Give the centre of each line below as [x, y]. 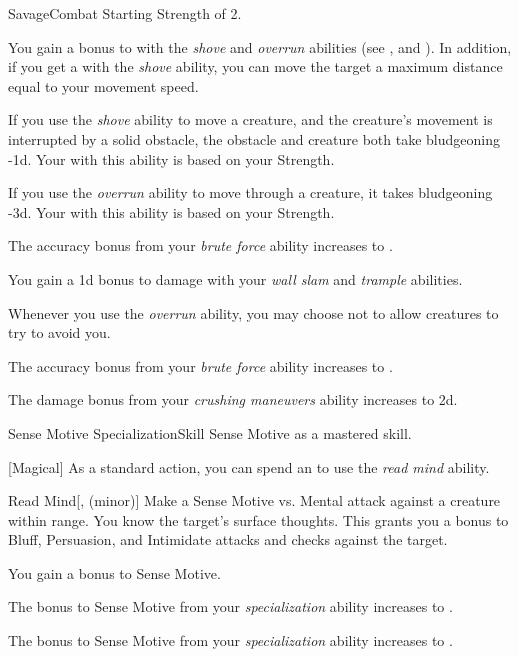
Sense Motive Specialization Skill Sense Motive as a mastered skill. [210, 432]
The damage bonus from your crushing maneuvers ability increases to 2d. [233, 399]
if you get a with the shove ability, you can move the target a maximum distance [255, 66]
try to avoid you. [59, 332]
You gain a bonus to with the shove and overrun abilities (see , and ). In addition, [260, 46]
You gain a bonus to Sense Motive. [114, 572]
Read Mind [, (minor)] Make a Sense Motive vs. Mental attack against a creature [254, 500]
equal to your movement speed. [103, 85]
